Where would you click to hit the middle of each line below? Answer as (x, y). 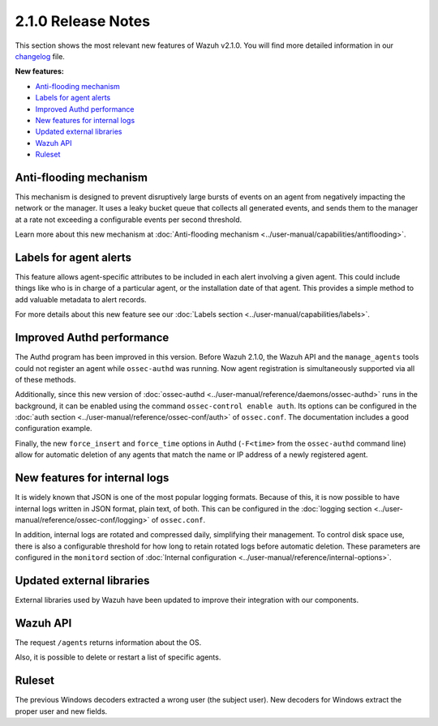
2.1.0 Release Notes (82, 21)
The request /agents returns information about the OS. (108, 642)
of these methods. (45, 379)
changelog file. (40, 56)
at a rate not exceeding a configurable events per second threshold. (129, 220)
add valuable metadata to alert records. (81, 299)
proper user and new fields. (61, 711)
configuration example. (54, 429)
